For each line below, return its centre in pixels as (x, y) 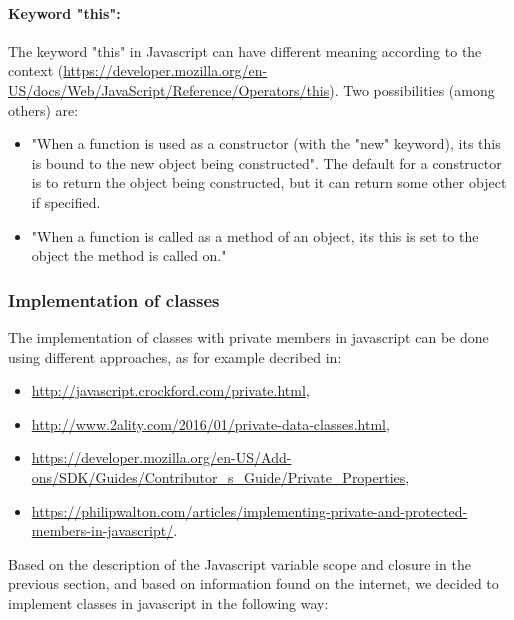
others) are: (43, 109)
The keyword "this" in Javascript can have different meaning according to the (245, 50)
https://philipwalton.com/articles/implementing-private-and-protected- (249, 510)
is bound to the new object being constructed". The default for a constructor (266, 162)
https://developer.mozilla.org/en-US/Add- (161, 457)
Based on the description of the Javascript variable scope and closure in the (239, 563)
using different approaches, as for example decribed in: (175, 356)
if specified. (66, 201)
